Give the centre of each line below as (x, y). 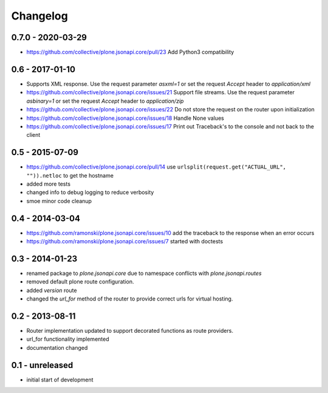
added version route (52, 290)
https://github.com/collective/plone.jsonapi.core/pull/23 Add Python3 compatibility (130, 52)
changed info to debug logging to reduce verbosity (90, 192)
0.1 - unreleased (42, 365)
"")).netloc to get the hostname (70, 175)
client (33, 135)
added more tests (49, 184)
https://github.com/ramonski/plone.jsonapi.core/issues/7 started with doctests (125, 242)
